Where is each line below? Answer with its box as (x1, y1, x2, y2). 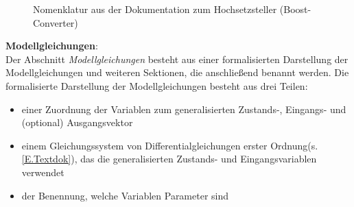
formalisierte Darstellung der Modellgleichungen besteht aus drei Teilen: (5, 78, 308, 93)
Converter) (33, 15, 78, 29)
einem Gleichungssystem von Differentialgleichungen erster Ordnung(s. (21, 138, 318, 152)
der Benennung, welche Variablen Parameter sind (21, 188, 229, 202)
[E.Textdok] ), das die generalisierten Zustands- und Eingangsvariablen (21, 151, 317, 166)
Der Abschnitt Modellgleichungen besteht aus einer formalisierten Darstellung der (5, 51, 349, 66)
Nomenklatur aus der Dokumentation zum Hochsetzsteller (33, 2, 277, 16)
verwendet (21, 165, 64, 179)
